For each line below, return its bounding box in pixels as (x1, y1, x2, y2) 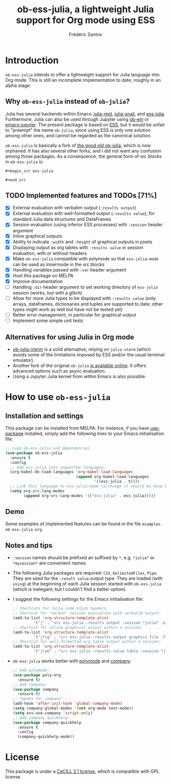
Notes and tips (5, 541, 52, 550)
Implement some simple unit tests (12, 317, 83, 324)
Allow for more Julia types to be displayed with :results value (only (12, 295, 156, 301)
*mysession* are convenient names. (12, 560, 88, 566)
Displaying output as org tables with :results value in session (12, 244, 144, 251)
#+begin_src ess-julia (5, 168, 53, 174)
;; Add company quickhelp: (12, 715, 70, 720)
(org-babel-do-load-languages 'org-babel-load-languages (10, 470, 133, 475)
